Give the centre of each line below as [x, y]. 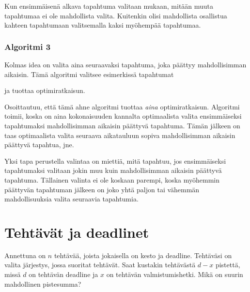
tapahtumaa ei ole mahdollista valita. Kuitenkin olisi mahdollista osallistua [116, 15]
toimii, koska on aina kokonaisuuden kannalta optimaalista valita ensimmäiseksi [123, 116]
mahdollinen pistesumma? [43, 284]
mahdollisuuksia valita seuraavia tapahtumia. [71, 199]
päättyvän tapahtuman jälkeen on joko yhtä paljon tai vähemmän [102, 189]
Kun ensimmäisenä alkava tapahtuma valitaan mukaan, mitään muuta [109, 6]
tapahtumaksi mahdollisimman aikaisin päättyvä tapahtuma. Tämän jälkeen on [122, 125]
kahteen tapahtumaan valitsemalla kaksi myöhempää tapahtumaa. [103, 25]
